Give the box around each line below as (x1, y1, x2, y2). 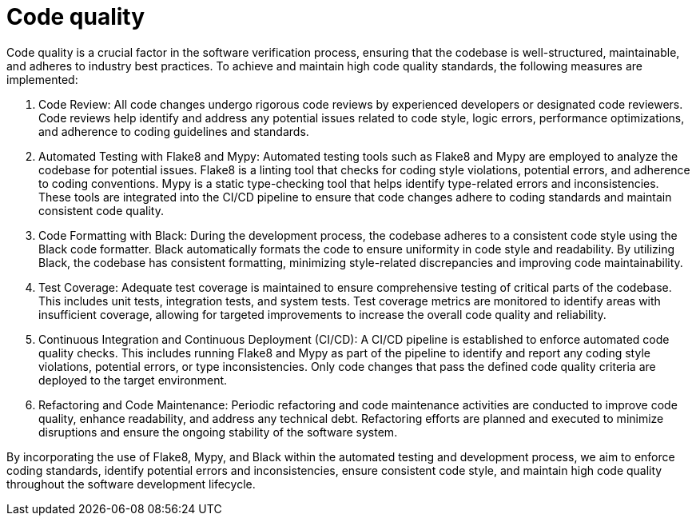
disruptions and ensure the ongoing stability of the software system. (38, 424, 398, 439)
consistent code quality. (38, 203, 164, 217)
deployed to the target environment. (38, 373, 228, 387)
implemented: (6, 72, 78, 86)
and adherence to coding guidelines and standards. (38, 124, 309, 138)
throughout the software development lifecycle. (6, 476, 256, 491)
